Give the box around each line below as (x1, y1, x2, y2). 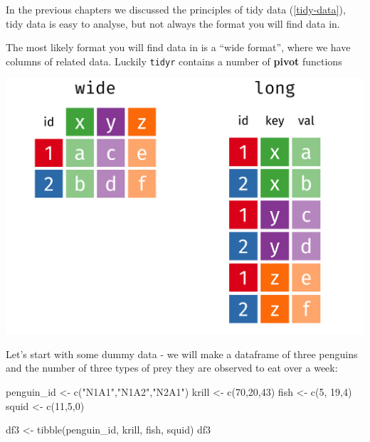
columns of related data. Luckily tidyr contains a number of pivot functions (6, 53, 342, 68)
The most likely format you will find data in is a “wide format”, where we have (6, 40, 351, 55)
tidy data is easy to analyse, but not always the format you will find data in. (6, 16, 340, 31)
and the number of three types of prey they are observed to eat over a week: (6, 360, 338, 375)
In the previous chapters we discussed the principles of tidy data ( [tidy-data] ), (6, 2, 346, 16)
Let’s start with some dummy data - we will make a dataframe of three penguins (6, 346, 358, 361)
